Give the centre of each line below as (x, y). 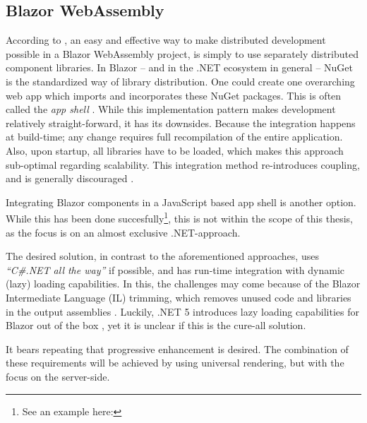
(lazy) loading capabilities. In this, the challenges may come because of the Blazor (183, 284)
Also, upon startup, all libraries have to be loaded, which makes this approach (175, 150)
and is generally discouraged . (70, 178)
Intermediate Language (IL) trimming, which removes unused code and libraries (179, 297)
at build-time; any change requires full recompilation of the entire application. (174, 137)
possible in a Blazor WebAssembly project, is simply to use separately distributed (182, 53)
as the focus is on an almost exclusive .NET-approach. (123, 232)
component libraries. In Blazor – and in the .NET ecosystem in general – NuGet (180, 67)
